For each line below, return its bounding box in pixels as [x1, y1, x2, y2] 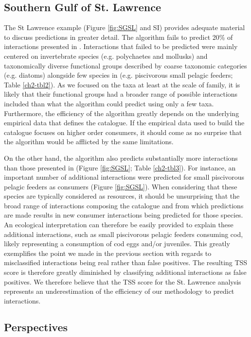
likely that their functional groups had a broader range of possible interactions [4, 89, 238, 99]
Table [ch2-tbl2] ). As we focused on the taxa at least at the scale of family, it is [4, 79, 240, 89]
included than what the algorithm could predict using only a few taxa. [4, 98, 214, 108]
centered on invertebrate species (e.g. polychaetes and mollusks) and [4, 51, 208, 61]
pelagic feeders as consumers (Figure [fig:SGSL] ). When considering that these [4, 181, 237, 191]
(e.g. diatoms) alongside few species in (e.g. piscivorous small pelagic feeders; [4, 70, 233, 80]
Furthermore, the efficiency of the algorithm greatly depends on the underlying [4, 108, 239, 118]
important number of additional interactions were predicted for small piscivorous [4, 172, 245, 182]
